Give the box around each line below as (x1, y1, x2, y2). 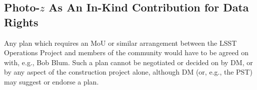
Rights (4, 14, 38, 29)
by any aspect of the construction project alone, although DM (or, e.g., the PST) (4, 67, 252, 77)
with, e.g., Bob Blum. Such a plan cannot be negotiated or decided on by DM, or (4, 57, 253, 67)
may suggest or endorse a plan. (4, 76, 99, 87)
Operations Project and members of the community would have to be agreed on (4, 47, 248, 58)
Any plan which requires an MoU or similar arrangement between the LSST (4, 37, 237, 48)
